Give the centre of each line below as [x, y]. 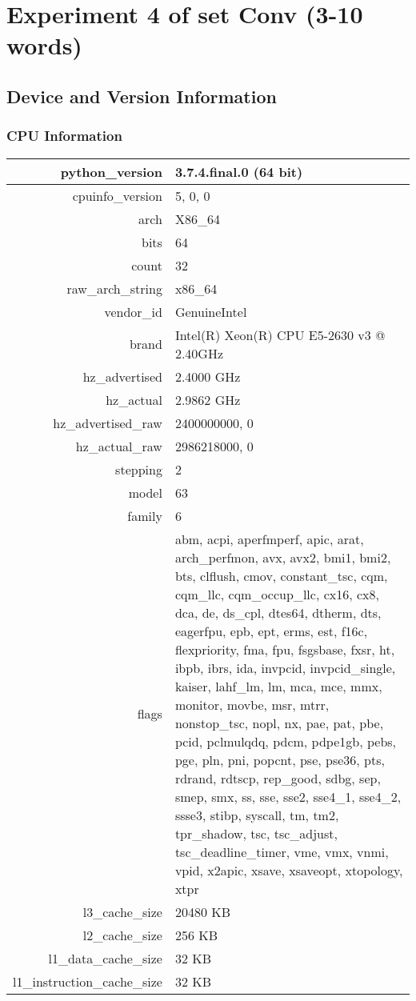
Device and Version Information [142, 96]
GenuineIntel [211, 311]
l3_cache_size [122, 911]
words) [44, 45]
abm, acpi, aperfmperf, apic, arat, [269, 539]
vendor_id [133, 311]
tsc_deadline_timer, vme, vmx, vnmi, [282, 851]
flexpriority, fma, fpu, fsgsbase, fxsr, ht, [285, 649]
